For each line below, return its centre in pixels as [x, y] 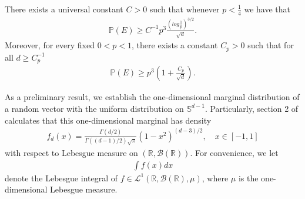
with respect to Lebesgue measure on [71, 153]
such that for [271, 45]
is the [248, 178]
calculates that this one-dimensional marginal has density [108, 120]
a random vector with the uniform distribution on [94, 108]
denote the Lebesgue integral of [61, 178]
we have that [267, 9]
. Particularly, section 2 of [252, 108]
